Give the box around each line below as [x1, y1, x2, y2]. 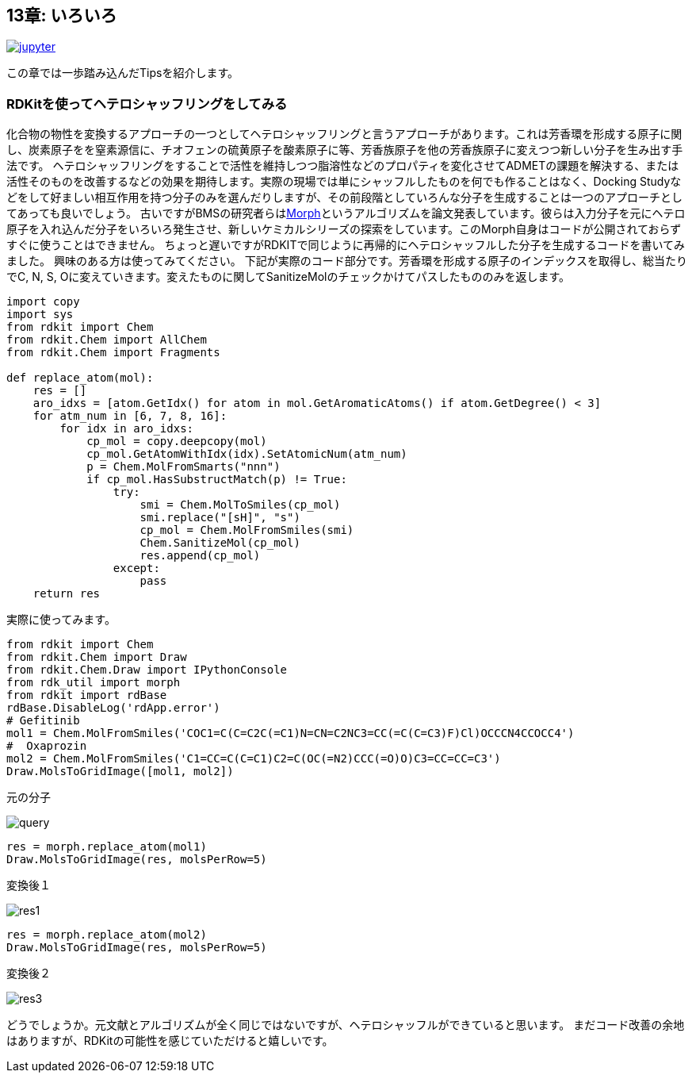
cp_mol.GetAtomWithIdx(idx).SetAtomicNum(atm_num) [86, 447, 407, 461]
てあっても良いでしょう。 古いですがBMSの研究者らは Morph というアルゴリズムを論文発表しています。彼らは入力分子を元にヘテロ [6, 206, 686, 221]
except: [113, 562, 160, 575]
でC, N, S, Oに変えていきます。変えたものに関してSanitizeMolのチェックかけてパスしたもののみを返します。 [6, 270, 571, 284]
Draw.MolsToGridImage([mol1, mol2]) [6, 765, 234, 778]
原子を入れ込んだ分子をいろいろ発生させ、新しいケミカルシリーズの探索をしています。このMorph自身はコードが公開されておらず [6, 222, 682, 236]
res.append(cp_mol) [140, 549, 261, 563]
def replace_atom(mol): [6, 371, 154, 385]
